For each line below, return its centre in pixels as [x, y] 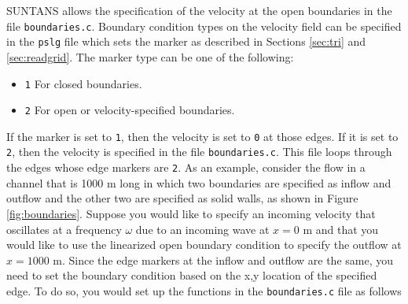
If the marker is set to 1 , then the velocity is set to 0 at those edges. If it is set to [202, 136]
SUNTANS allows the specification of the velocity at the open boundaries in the [199, 10]
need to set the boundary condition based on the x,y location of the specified [192, 275]
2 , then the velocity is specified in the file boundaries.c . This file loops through [199, 152]
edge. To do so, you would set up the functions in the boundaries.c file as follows [204, 290]
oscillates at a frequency [64, 229]
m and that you [341, 229]
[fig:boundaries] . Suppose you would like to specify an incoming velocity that [191, 213]
